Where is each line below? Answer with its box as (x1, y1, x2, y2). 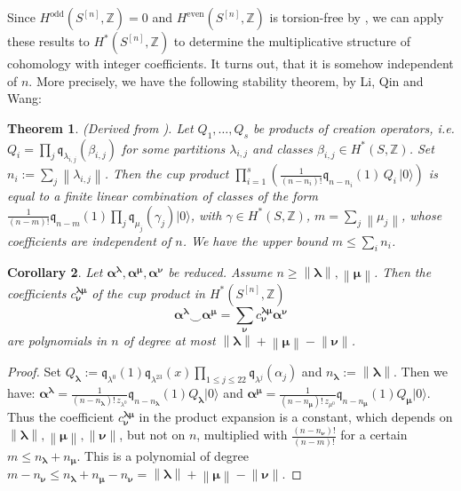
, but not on (119, 425, 186, 444)
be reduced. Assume (168, 263, 273, 281)
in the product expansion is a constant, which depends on (139, 408, 453, 426)
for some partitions (121, 139, 226, 157)
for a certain (340, 425, 408, 444)
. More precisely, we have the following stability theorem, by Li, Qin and (28, 71, 424, 90)
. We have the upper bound (182, 231, 328, 249)
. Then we (393, 362, 449, 381)
